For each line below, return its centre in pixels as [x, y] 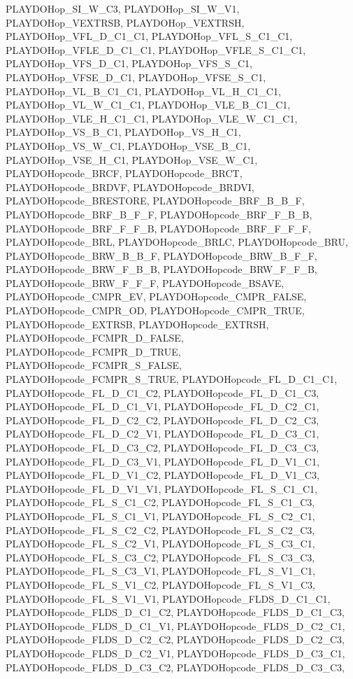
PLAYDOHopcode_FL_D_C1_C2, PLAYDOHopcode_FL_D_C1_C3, [163, 392]
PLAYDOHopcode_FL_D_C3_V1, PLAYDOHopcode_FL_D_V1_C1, [163, 461]
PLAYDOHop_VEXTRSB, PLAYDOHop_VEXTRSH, [125, 22]
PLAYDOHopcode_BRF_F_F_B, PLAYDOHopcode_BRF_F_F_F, [158, 228]
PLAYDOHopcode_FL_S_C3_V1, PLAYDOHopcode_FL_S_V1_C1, [161, 571]
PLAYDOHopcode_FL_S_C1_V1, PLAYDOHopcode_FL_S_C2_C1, [160, 516]
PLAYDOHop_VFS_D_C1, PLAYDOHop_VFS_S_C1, [129, 63]
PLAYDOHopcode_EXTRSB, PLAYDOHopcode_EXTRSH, [137, 324]
